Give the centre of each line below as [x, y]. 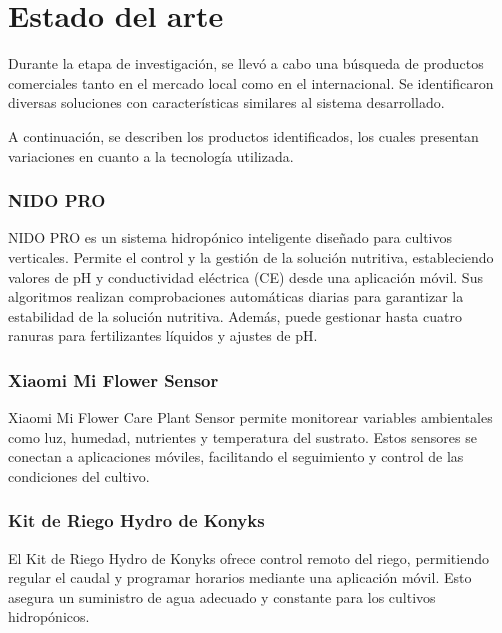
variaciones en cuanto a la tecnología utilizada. [151, 155]
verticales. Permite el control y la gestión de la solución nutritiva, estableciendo [251, 256]
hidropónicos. [49, 616]
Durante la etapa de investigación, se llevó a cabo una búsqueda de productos [246, 63]
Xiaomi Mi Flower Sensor [113, 379]
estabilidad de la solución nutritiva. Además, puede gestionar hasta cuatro [235, 315]
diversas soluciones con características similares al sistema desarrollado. [226, 102]
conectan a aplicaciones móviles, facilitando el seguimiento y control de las [236, 456]
